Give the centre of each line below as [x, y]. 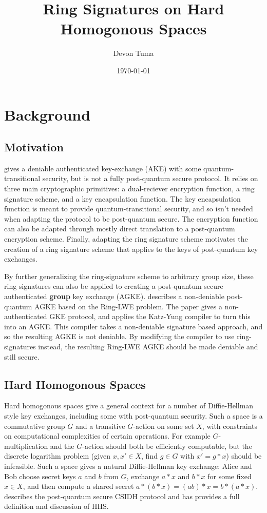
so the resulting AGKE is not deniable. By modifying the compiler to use [119, 336]
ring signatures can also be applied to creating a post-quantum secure [114, 286]
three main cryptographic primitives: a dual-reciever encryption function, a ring [129, 189]
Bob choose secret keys [40, 476]
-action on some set [164, 426]
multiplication [26, 446]
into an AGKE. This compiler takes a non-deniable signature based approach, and [133, 326]
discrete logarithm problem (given [58, 456]
